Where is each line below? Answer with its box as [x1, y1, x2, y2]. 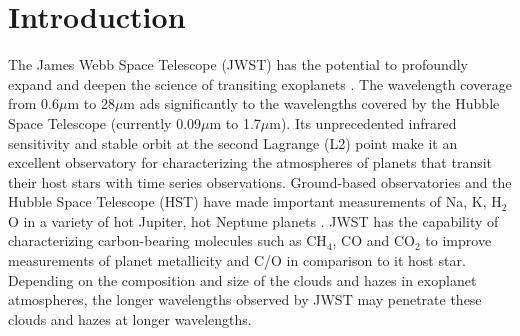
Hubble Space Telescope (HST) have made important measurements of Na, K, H [8, 191, 502, 212]
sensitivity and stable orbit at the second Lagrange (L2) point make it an [8, 132, 458, 153]
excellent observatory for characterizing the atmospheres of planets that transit [8, 152, 493, 173]
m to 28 [67, 93, 115, 114]
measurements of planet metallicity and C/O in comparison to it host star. [8, 250, 466, 271]
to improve [425, 230, 492, 251]
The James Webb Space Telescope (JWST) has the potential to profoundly [8, 54, 468, 75]
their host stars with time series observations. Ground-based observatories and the [8, 171, 512, 192]
